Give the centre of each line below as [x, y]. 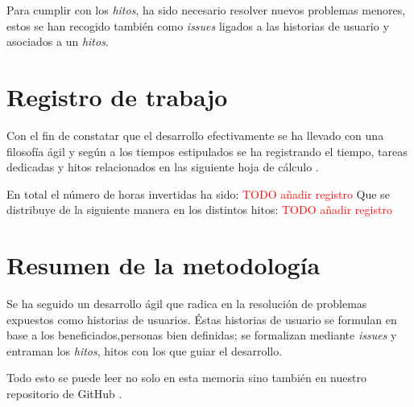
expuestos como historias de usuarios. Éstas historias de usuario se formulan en [202, 319]
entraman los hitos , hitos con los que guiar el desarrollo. [145, 350]
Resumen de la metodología [164, 265]
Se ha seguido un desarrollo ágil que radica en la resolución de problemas [187, 303]
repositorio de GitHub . [64, 393]
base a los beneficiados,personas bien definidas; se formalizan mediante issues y [202, 335]
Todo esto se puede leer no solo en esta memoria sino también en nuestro [186, 378]
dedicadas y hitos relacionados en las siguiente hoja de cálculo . [163, 167]
